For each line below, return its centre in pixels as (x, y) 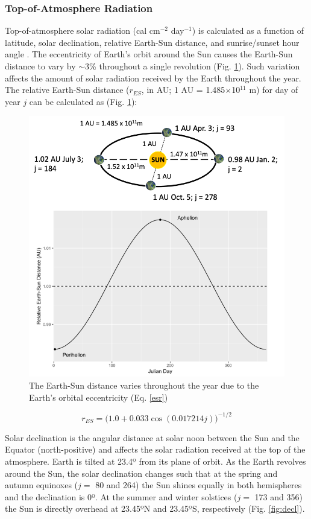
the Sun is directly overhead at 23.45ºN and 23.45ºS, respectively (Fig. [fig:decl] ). (155, 508)
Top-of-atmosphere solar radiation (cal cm (83, 30)
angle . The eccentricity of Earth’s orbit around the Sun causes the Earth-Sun (149, 54)
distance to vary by (40, 66)
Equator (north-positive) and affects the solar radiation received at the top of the (155, 449)
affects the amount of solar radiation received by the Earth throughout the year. (153, 78)
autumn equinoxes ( (42, 485)
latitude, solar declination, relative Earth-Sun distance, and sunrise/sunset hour (152, 42)
